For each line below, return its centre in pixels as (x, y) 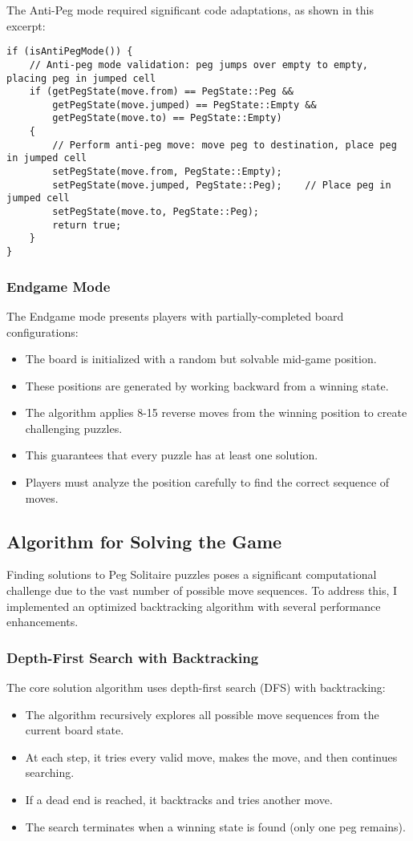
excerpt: (26, 25)
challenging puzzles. (74, 428)
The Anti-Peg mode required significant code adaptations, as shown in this (190, 10)
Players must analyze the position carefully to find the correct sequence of (207, 482)
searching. (50, 772)
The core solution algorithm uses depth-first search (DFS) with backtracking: (196, 687)
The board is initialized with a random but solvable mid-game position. (201, 359)
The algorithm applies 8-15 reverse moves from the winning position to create (216, 412)
